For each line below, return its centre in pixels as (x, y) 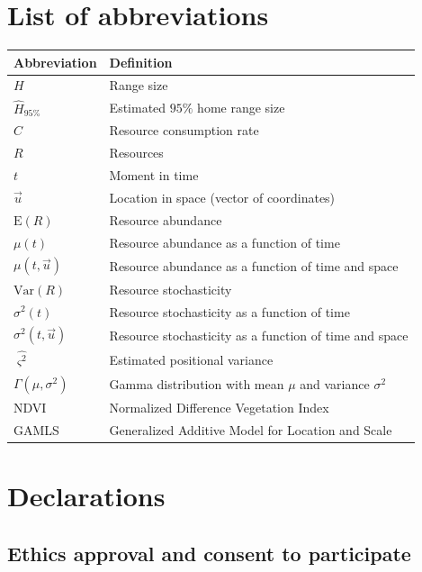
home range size (241, 108)
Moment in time (154, 175)
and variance (335, 383)
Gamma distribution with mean (197, 383)
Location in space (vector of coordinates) (222, 197)
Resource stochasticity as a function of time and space (259, 335)
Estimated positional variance (191, 359)
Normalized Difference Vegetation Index (219, 408)
